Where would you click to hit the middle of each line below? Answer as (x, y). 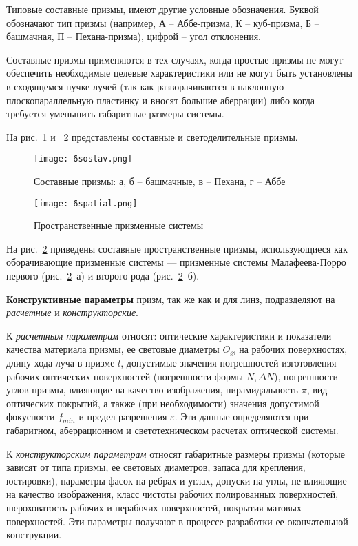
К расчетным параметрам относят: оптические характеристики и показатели (169, 335)
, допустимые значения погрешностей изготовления (229, 362)
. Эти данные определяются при (242, 417)
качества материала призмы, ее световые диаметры (113, 349)
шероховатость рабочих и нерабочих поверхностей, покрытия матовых (154, 507)
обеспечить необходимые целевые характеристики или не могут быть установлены (179, 73)
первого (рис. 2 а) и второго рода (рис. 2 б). (103, 276)
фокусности (31, 417)
